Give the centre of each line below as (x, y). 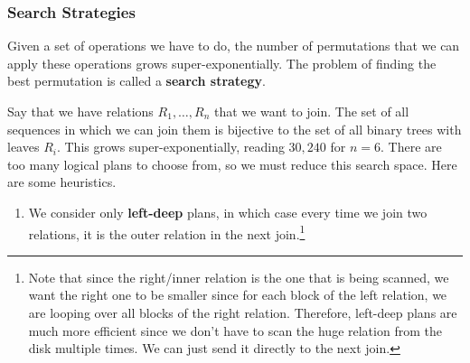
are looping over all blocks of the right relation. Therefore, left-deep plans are (243, 312)
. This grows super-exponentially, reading (170, 147)
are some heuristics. (62, 182)
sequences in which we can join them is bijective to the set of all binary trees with (235, 129)
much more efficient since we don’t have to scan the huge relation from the (235, 330)
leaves (23, 147)
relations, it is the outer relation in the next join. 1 (167, 232)
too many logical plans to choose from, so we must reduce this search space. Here (232, 164)
